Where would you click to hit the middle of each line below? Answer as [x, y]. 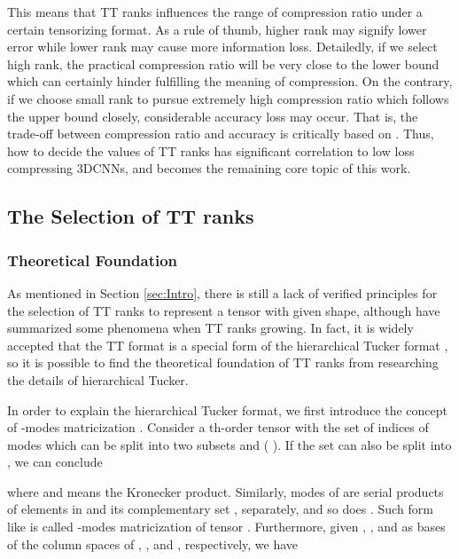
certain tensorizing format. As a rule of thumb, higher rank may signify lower [217, 29]
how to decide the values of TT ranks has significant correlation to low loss [211, 150]
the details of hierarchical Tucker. [98, 379]
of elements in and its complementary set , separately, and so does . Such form [220, 509]
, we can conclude [55, 462]
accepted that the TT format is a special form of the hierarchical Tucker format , [228, 345]
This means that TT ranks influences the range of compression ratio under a [215, 12]
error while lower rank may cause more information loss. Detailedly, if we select [222, 47]
